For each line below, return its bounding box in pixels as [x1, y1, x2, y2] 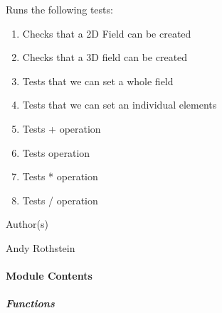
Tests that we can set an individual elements [22, 97, 217, 112]
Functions [6, 296, 55, 311]
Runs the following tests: [6, 2, 113, 16]
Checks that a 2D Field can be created [22, 26, 191, 40]
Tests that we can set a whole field [22, 73, 174, 88]
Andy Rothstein [6, 240, 75, 255]
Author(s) [6, 216, 49, 231]
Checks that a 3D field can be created [22, 50, 188, 65]
